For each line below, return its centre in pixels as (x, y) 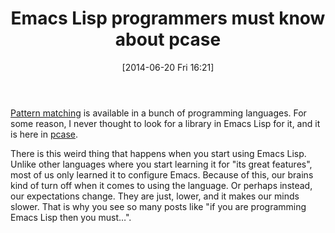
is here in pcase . (44, 134)
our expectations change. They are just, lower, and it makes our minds (155, 196)
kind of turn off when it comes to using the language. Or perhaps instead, (161, 185)
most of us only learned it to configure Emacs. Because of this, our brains (162, 174)
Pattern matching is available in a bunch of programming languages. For (158, 113)
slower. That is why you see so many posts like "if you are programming (158, 206)
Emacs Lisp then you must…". (71, 217)
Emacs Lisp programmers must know (168, 18)
